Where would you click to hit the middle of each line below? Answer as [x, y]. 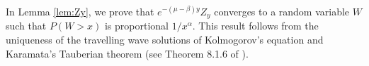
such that [26, 26]
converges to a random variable [282, 11]
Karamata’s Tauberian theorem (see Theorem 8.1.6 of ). [127, 53]
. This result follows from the [255, 26]
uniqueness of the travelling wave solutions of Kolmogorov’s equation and [165, 40]
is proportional [136, 26]
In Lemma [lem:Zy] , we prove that [80, 11]
